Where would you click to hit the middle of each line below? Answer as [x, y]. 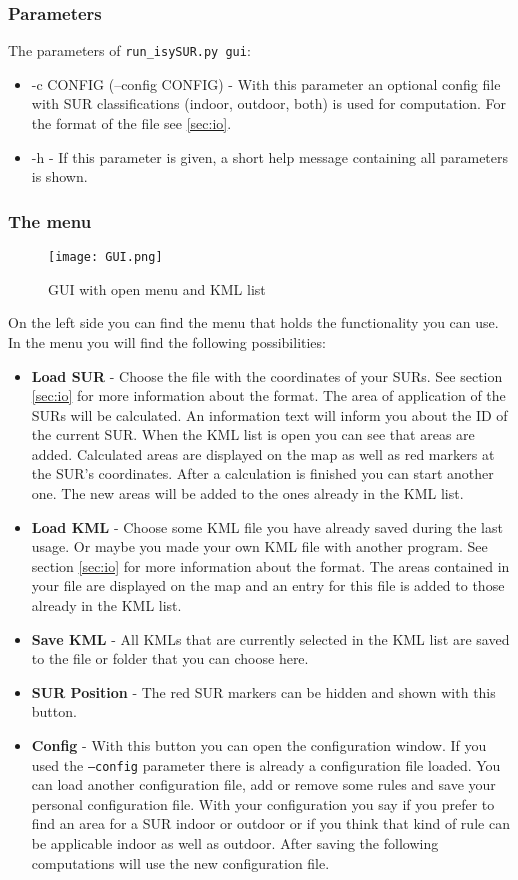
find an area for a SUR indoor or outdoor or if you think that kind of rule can [270, 823]
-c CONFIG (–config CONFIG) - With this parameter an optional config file [266, 83]
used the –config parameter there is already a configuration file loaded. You [266, 764]
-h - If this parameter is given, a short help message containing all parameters [270, 156]
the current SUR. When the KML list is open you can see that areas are [253, 434]
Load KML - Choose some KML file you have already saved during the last [267, 526]
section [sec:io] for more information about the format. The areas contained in [270, 565]
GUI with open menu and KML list [157, 288]
